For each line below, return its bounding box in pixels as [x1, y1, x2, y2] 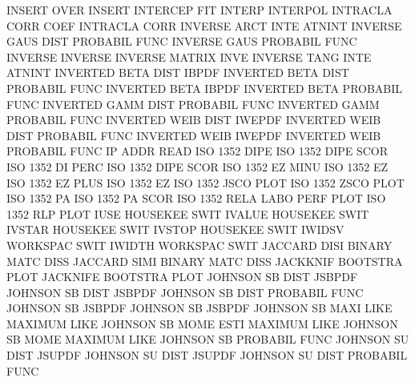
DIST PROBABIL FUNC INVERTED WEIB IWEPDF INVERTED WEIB [6, 127, 381, 143]
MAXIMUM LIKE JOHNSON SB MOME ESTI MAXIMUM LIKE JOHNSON [6, 315, 398, 332]
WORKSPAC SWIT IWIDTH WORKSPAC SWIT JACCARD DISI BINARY [6, 236, 393, 253]
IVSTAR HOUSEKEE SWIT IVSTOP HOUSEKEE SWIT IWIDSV [6, 221, 344, 238]
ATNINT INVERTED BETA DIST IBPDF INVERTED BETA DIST [6, 64, 349, 81]
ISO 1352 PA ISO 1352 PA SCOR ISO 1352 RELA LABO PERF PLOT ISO [6, 190, 386, 207]
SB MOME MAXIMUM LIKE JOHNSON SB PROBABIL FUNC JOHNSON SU [6, 331, 409, 348]
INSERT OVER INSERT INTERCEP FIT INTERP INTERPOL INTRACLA [6, 2, 393, 18]
